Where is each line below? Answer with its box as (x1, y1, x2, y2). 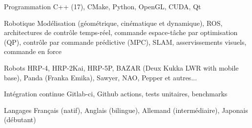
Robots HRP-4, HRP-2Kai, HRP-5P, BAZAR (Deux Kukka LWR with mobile (4, 62, 239, 73)
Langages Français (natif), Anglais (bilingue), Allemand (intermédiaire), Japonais (4, 105, 248, 115)
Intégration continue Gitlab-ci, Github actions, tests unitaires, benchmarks (4, 89, 228, 99)
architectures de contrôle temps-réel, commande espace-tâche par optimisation (4, 27, 238, 37)
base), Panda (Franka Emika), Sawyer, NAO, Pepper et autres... (4, 72, 197, 82)
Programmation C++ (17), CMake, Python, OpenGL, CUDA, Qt (4, 1, 201, 11)
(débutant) (4, 114, 36, 125)
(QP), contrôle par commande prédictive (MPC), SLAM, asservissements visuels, (4, 37, 247, 47)
